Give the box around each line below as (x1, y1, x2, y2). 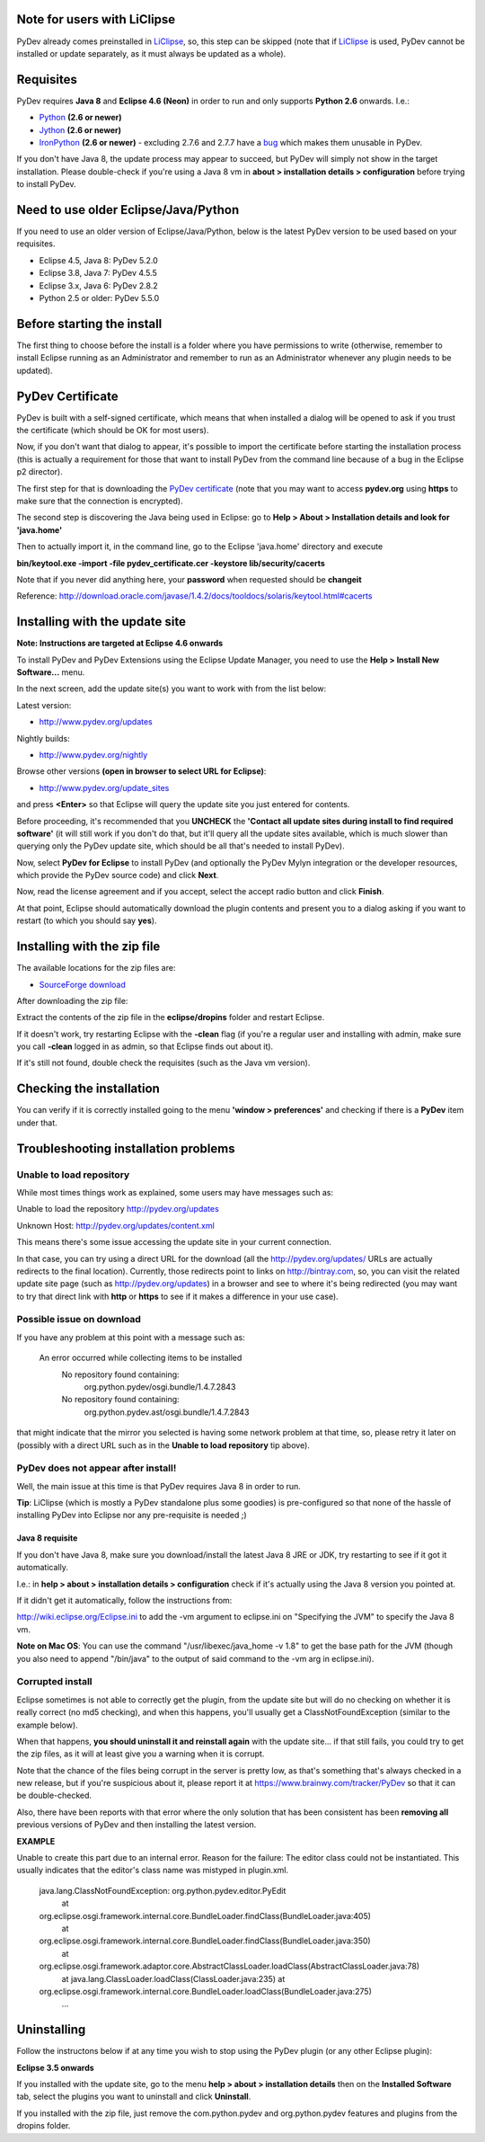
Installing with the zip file (16, 939, 161, 955)
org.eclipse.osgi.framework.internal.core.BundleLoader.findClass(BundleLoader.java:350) (39, 1935, 372, 1946)
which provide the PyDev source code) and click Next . (16, 870, 219, 881)
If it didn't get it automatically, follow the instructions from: (16, 1595, 233, 1606)
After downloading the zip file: (16, 995, 128, 1006)
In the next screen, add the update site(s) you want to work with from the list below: (16, 683, 327, 694)
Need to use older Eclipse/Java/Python (16, 202, 240, 218)
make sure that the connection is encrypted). (16, 495, 183, 506)
